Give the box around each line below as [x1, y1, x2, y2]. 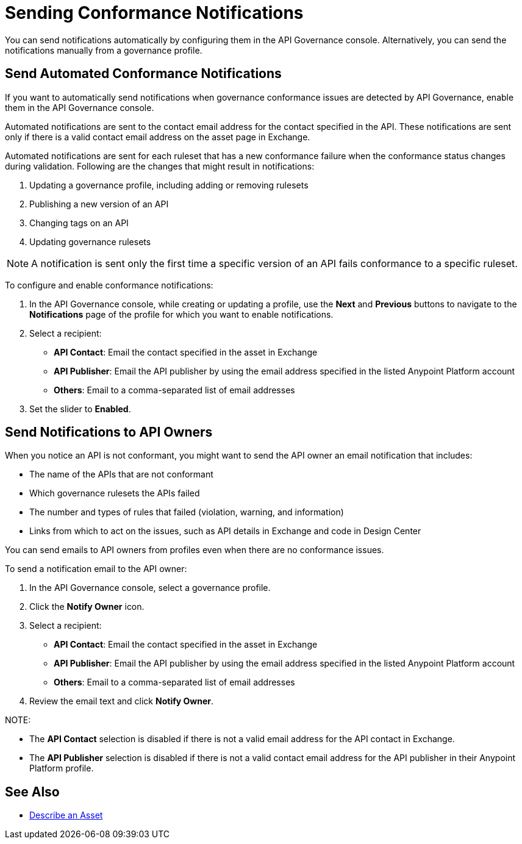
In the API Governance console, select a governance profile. [29, 582, 271, 593]
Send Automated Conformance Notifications [5, 66, 282, 82]
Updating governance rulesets [29, 236, 151, 247]
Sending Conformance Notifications [5, 2, 304, 23]
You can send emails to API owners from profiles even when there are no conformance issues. [5, 545, 384, 556]
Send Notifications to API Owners [5, 424, 213, 440]
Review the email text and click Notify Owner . [29, 696, 213, 707]
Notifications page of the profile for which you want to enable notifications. [29, 309, 334, 320]
